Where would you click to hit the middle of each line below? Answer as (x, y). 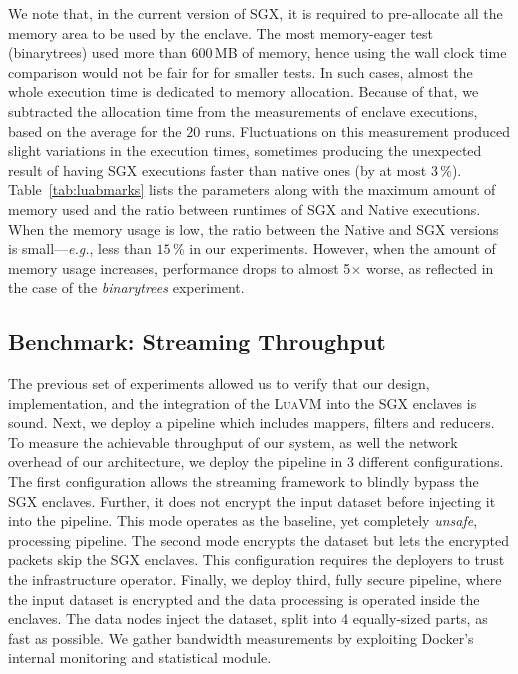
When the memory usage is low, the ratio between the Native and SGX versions (253, 228)
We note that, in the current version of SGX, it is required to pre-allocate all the (255, 13)
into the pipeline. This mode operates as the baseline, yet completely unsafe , (243, 520)
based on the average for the (95, 130)
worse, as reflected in (429, 267)
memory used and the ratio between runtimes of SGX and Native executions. (244, 208)
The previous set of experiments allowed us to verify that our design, (219, 383)
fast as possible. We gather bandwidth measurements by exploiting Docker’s (241, 637)
